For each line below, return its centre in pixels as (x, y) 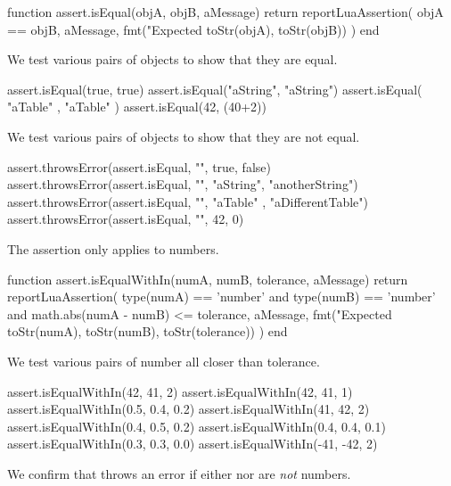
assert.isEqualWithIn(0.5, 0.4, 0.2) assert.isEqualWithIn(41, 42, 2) (189, 409)
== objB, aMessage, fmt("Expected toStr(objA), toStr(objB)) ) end (193, 29)
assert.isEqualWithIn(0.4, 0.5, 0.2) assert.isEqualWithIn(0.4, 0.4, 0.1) (197, 426)
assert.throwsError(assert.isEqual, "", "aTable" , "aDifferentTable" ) (188, 201)
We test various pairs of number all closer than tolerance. (164, 361)
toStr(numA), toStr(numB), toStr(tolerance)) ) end (148, 331)
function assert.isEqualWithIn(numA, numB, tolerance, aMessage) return (208, 279)
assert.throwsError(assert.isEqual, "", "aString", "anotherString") (183, 184)
